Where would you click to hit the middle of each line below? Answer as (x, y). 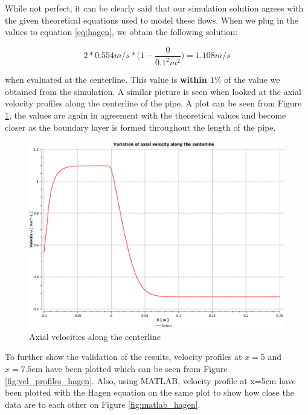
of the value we (252, 80)
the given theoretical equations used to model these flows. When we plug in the (152, 20)
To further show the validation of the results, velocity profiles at (124, 357)
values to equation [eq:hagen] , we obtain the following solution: (121, 32)
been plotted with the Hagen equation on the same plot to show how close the (149, 392)
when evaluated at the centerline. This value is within (106, 80)
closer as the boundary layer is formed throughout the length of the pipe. (140, 127)
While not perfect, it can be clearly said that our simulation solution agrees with (154, 8)
